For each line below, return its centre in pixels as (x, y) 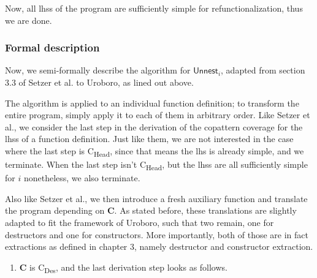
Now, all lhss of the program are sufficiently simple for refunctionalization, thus (154, 8)
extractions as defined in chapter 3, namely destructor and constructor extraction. (159, 246)
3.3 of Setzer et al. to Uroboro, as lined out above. (99, 82)
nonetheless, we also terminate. (82, 178)
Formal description (52, 47)
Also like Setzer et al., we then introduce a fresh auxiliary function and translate (156, 198)
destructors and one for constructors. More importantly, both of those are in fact (157, 234)
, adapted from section (263, 70)
